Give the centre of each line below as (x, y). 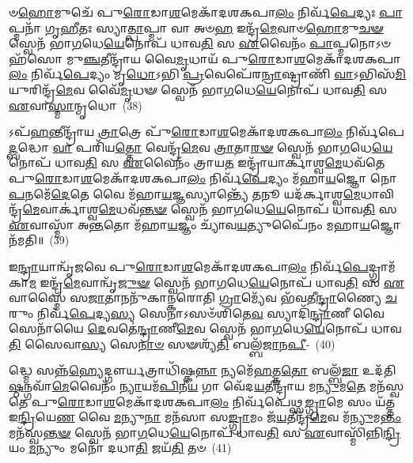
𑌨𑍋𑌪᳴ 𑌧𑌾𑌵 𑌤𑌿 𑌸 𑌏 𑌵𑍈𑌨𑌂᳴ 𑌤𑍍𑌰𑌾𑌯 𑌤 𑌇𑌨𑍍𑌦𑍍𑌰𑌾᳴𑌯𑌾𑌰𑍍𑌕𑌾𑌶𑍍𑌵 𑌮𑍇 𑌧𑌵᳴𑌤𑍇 (197, 162)
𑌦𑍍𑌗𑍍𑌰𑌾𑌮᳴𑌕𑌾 (382, 266)
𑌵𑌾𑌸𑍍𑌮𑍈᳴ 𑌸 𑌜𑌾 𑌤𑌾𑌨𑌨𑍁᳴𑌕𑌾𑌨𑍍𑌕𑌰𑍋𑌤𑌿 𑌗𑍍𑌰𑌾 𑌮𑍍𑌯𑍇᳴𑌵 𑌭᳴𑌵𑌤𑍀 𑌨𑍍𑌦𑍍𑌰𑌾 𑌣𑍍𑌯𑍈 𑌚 (203, 297)
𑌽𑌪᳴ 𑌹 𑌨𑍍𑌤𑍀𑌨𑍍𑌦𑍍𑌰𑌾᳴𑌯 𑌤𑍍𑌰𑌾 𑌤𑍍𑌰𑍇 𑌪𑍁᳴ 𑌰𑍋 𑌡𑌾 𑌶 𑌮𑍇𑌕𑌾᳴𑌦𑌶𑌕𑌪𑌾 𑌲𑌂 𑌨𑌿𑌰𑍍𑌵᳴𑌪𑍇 (207, 132)
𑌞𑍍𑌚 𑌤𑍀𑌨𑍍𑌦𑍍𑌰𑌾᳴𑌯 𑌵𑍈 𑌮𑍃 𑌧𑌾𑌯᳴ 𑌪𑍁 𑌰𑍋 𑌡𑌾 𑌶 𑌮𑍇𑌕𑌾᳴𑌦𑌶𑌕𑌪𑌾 (242, 58)
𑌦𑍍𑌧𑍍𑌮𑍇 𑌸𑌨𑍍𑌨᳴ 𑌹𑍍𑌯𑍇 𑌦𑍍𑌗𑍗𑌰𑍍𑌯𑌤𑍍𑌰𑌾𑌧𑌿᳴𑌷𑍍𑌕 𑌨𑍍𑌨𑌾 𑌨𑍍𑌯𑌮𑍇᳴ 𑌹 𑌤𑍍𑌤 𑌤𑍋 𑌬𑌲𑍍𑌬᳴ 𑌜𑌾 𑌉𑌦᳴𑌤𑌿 (203, 370)
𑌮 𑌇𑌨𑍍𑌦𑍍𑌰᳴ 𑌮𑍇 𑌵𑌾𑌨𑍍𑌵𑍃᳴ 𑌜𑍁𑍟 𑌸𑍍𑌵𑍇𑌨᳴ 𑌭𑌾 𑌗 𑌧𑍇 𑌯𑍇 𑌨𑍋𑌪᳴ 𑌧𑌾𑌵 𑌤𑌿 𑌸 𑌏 (217, 282)
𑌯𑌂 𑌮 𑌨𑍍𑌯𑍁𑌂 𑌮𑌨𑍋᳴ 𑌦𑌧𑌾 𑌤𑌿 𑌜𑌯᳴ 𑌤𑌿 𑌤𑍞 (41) (120, 448)
